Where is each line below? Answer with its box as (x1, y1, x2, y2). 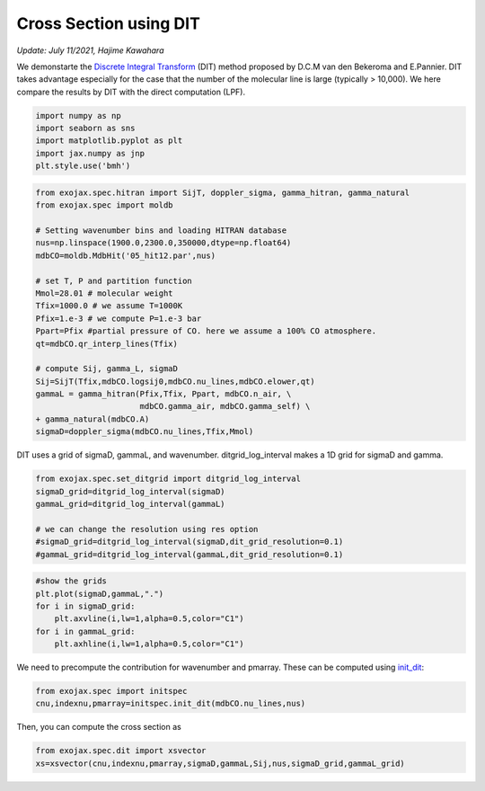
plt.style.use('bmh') (35, 161, 131, 171)
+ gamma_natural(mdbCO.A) (35, 413, 150, 424)
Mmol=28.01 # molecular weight (35, 288, 174, 298)
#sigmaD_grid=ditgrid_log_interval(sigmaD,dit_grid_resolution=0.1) (35, 537, 344, 547)
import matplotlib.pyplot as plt (35, 136, 183, 146)
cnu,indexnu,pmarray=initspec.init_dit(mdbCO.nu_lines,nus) (35, 698, 306, 709)
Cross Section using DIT (16, 13, 201, 33)
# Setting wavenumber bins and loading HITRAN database (35, 226, 287, 236)
